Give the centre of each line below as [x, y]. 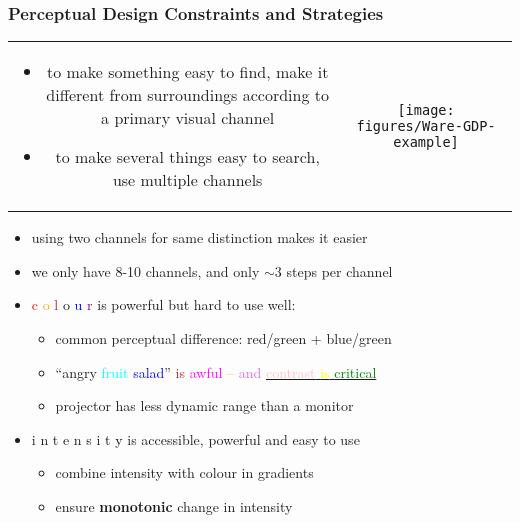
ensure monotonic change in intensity [174, 505]
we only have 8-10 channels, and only [145, 270]
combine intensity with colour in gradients [184, 472]
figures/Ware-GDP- [426, 125]
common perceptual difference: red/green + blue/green [223, 338]
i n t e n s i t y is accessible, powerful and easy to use [195, 438]
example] [426, 141]
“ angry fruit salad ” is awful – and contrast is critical [216, 371]
